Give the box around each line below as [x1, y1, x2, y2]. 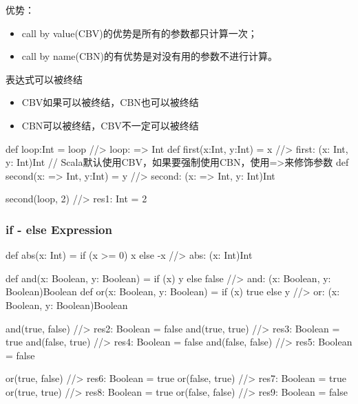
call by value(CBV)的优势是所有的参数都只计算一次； [21, 25, 257, 40]
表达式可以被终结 [6, 72, 83, 86]
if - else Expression [6, 220, 112, 237]
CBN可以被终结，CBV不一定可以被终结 [21, 118, 199, 132]
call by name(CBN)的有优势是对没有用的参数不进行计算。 [21, 49, 277, 63]
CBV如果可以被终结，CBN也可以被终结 [21, 95, 199, 109]
